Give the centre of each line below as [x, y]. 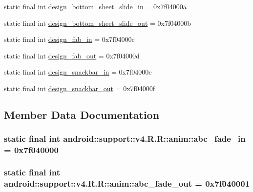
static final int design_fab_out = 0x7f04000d [72, 55]
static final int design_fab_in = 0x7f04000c [69, 39]
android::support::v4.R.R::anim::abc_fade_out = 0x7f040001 [127, 183]
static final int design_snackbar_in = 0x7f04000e [78, 72]
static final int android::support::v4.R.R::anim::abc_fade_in [125, 139]
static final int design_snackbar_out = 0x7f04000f [80, 88]
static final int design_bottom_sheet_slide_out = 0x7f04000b [98, 23]
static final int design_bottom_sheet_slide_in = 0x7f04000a [95, 6]
